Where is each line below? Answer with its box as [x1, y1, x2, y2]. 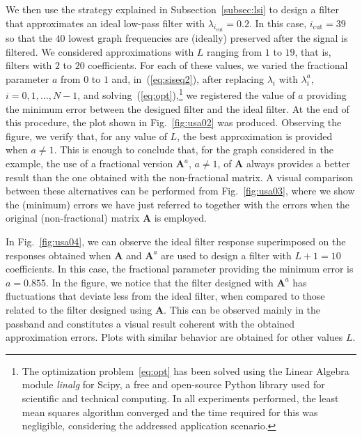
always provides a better [246, 156, 350, 171]
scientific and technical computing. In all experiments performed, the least [22, 390, 339, 405]
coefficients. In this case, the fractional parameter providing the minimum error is [6, 261, 354, 276]
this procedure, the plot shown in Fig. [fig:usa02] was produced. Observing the [6, 115, 342, 130]
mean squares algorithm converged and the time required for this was [22, 404, 318, 419]
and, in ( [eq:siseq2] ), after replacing [111, 71, 265, 86]
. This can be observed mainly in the [164, 302, 321, 316]
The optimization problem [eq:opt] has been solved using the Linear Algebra [22, 363, 349, 378]
